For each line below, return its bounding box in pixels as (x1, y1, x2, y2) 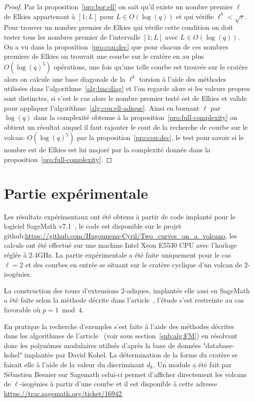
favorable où (4, 304, 41, 314)
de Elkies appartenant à (4, 11, 75, 21)
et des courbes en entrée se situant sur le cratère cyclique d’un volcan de (25, 259, 242, 269)
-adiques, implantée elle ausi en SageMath (124, 285, 250, 295)
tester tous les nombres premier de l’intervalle (4, 31, 141, 42)
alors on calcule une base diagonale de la (4, 73, 126, 84)
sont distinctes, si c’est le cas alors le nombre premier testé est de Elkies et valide (4, 93, 247, 103)
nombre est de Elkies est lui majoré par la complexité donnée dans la (4, 144, 211, 155)
